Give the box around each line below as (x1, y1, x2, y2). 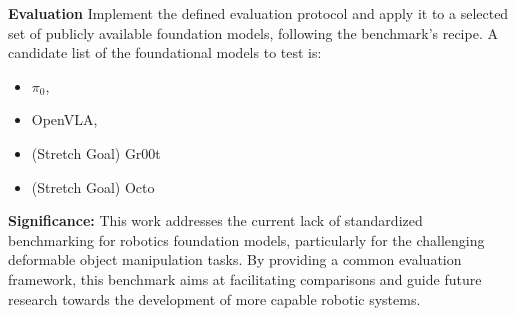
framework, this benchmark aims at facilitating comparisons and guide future (8, 268, 482, 289)
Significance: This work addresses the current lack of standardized (8, 210, 423, 231)
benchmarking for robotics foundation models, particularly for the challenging (8, 229, 485, 250)
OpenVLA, (31, 109, 98, 130)
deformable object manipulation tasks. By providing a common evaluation (8, 249, 462, 270)
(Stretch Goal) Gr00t (31, 142, 161, 163)
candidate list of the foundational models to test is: (8, 42, 322, 63)
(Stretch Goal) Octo (31, 176, 155, 197)
